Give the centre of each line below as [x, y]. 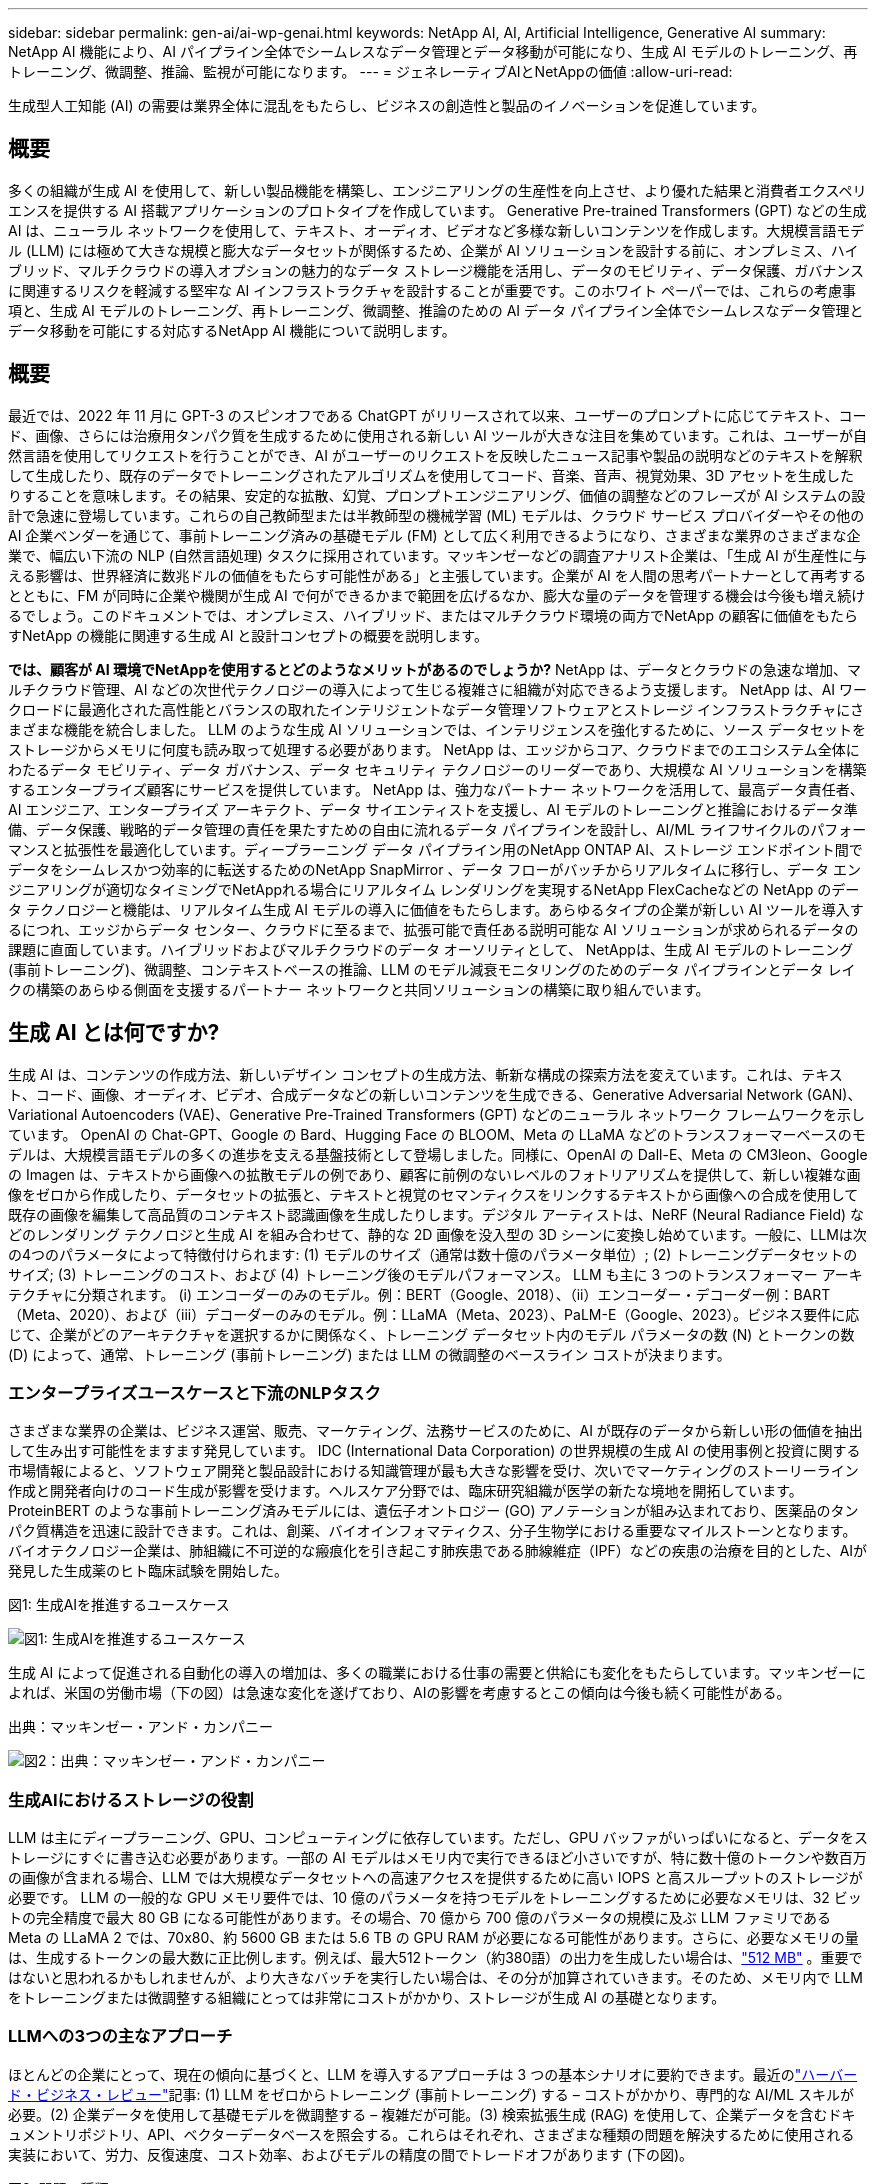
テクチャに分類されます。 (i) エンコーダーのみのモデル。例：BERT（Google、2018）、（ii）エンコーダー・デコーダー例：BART [419, 1294]
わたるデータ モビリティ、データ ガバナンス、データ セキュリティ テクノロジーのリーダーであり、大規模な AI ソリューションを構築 [437, 769]
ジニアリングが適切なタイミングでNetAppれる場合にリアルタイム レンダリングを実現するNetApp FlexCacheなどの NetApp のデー [434, 889]
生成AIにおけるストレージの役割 [131, 1799]
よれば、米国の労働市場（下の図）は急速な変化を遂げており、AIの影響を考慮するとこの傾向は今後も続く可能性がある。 [399, 1693]
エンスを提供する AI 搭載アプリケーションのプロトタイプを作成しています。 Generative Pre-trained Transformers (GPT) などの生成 [437, 210]
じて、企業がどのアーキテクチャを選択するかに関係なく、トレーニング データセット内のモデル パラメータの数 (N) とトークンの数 [431, 1334]
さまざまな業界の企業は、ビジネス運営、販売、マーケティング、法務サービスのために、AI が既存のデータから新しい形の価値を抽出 [435, 1431]
